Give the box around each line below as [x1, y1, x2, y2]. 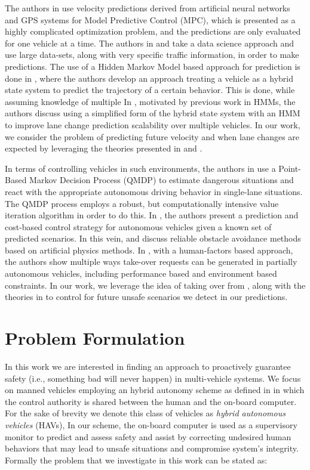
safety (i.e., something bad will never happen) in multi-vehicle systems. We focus [5, 372, 301, 384]
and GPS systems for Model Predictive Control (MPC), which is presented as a [5, 13, 296, 26]
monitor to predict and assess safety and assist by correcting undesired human [5, 430, 291, 443]
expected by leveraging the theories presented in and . [5, 142, 202, 154]
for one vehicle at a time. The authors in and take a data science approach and [5, 36, 294, 49]
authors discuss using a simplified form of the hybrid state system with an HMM [5, 107, 300, 119]
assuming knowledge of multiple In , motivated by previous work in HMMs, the [5, 95, 296, 107]
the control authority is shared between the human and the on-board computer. [5, 395, 297, 407]
